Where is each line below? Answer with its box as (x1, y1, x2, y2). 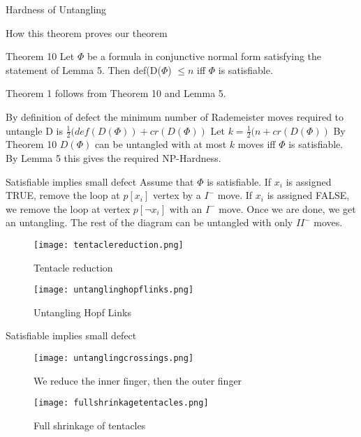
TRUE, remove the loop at (6, 188, 120, 202)
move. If (217, 188, 253, 202)
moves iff (237, 137, 276, 151)
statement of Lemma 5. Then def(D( (6, 62, 161, 77)
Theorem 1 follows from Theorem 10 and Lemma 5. (6, 86, 226, 101)
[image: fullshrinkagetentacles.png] (34, 398, 209, 408)
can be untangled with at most (94, 137, 227, 151)
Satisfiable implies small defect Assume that (6, 174, 194, 188)
